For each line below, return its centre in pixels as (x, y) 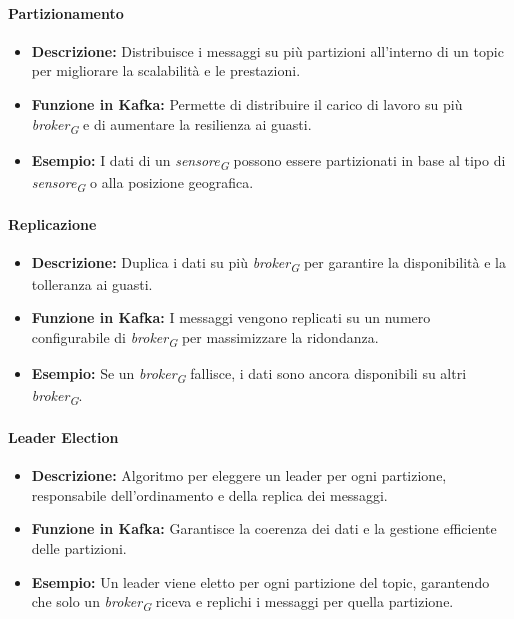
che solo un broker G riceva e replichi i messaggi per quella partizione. (242, 602)
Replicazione (52, 223)
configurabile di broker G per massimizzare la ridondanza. (205, 338)
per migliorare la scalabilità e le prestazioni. (166, 70)
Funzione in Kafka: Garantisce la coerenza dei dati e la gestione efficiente (264, 528)
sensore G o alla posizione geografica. (142, 183)
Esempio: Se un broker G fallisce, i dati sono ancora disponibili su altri (249, 374)
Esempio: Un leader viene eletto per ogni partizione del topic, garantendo (260, 581)
